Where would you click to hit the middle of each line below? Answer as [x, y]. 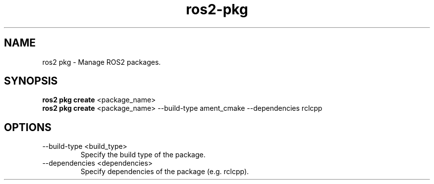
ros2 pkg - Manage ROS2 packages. [102, 62]
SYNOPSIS [31, 81]
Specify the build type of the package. [143, 155]
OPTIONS [28, 127]
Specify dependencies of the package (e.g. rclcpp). [165, 172]
